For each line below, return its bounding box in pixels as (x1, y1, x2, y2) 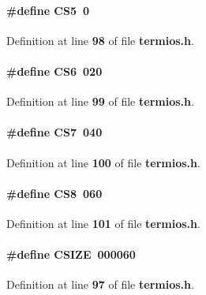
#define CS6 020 (6, 62, 103, 79)
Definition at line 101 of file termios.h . (6, 215, 200, 231)
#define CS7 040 (6, 124, 103, 140)
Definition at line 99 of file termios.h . (6, 93, 194, 110)
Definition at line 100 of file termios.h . (6, 154, 200, 170)
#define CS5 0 (6, 2, 90, 18)
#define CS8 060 (6, 185, 103, 201)
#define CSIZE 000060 (6, 246, 136, 263)
